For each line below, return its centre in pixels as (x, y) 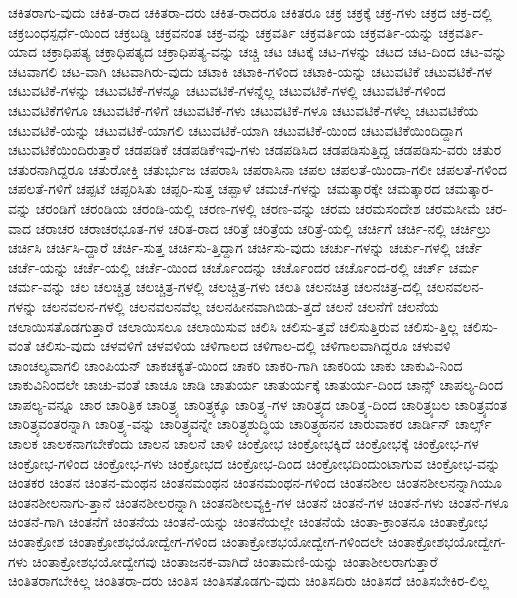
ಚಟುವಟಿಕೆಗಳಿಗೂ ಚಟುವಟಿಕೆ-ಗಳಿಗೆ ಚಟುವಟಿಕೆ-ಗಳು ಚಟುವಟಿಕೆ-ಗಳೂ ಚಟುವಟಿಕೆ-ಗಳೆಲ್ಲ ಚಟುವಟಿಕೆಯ (243, 109)
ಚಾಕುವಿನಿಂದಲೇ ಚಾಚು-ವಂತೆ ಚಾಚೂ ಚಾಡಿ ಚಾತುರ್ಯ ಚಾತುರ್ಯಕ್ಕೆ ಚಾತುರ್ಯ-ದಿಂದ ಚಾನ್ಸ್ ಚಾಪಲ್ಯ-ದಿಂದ (255, 384)
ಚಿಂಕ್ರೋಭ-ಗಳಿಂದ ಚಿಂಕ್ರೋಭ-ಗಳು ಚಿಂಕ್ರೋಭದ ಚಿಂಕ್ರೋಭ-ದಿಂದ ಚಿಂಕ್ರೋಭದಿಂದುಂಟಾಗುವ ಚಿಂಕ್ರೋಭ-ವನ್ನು (254, 462)
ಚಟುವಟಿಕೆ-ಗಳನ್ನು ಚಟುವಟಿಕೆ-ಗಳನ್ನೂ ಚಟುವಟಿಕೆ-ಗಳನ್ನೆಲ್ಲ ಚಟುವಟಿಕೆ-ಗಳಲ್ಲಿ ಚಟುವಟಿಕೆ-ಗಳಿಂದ (227, 90)
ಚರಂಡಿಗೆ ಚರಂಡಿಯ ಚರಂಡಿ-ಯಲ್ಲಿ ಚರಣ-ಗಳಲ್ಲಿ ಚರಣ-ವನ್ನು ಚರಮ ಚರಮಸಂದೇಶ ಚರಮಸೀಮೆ (258, 207)
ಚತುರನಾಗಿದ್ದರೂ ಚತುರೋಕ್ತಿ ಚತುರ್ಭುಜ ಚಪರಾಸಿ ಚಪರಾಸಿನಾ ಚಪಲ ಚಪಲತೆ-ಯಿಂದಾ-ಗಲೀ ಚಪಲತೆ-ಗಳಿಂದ (258, 168)
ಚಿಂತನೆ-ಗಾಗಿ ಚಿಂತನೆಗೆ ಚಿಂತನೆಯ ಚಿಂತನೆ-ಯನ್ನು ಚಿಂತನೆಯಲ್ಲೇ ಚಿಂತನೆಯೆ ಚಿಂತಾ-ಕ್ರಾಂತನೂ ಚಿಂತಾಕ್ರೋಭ (248, 521)
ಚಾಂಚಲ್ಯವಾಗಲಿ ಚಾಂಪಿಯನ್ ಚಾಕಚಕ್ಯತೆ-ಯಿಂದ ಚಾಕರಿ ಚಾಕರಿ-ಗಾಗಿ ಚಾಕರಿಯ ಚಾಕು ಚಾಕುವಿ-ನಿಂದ (235, 364)
